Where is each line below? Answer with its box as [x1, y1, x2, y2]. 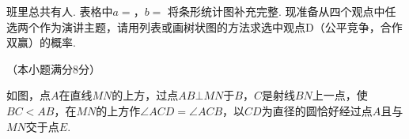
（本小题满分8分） [6, 60, 100, 77]
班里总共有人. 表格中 [6, 3, 113, 19]
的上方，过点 [112, 87, 179, 103]
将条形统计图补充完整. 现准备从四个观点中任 [167, 3, 396, 19]
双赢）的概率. [6, 34, 76, 51]
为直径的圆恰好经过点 [261, 102, 373, 118]
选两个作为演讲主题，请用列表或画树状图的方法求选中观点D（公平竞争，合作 [6, 18, 403, 35]
